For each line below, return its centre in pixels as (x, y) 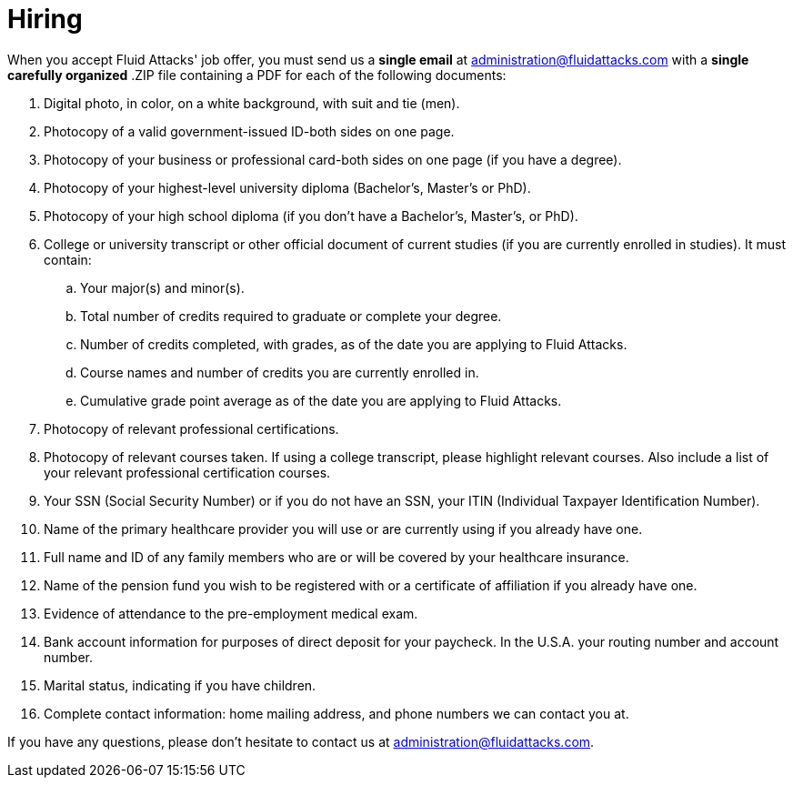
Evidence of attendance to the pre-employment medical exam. (231, 613)
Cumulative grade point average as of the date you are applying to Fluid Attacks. (321, 400)
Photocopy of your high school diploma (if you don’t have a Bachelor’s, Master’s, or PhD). (311, 216)
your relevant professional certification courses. (187, 472)
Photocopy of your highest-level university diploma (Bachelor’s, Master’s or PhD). (287, 187)
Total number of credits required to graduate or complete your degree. (291, 316)
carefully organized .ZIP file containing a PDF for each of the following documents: (257, 75)
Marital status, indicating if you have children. (180, 685)
